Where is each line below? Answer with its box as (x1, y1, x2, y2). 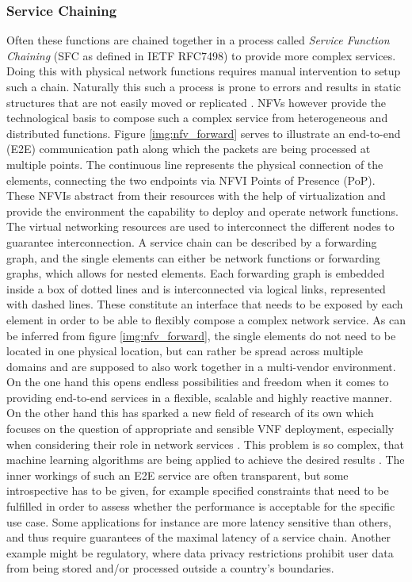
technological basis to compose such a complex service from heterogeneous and (6, 109, 388, 126)
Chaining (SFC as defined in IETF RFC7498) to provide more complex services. (6, 47, 396, 63)
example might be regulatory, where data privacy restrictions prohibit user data (6, 544, 394, 561)
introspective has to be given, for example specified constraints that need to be (6, 482, 389, 499)
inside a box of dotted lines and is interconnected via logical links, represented (6, 280, 386, 297)
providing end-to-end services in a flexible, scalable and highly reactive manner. (6, 389, 392, 405)
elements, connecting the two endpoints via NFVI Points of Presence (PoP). (6, 171, 376, 188)
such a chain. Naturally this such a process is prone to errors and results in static (6, 78, 402, 94)
